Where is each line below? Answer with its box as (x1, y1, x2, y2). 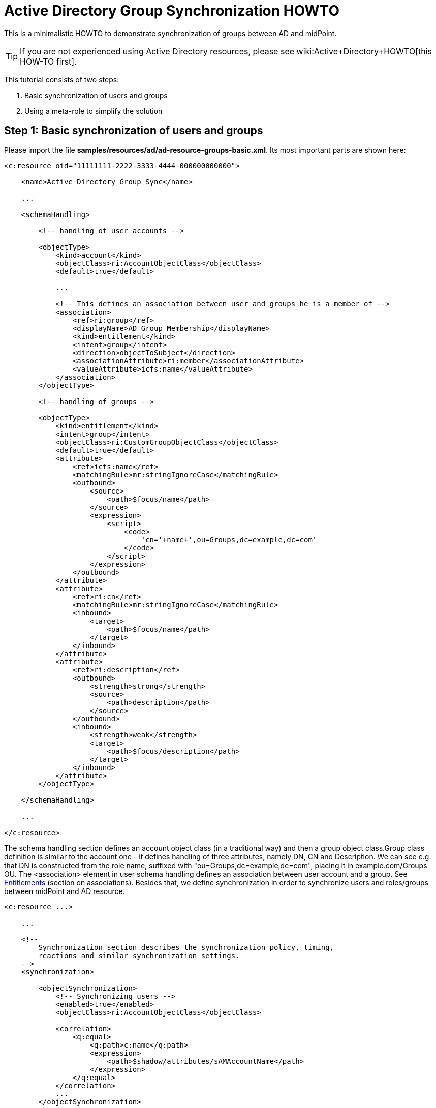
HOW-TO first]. (20, 56, 77, 67)
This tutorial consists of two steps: (4, 75, 119, 84)
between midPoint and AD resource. (4, 886, 125, 896)
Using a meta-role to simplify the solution (24, 106, 163, 115)
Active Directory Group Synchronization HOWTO (4, 2, 339, 19)
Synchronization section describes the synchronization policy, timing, (38, 943, 334, 951)
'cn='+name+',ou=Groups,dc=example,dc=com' (141, 535, 317, 544)
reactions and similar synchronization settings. (38, 951, 240, 960)
